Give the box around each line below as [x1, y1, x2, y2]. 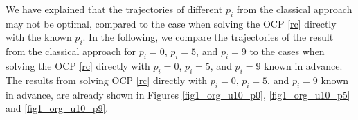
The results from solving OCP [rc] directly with [6, 72, 208, 87]
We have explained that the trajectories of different [6, 2, 223, 16]
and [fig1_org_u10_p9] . [6, 101, 109, 115]
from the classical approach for [6, 44, 136, 59]
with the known [6, 30, 72, 44]
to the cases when [249, 44, 325, 59]
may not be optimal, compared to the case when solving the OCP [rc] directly [6, 16, 337, 30]
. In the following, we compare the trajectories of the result [82, 30, 334, 44]
